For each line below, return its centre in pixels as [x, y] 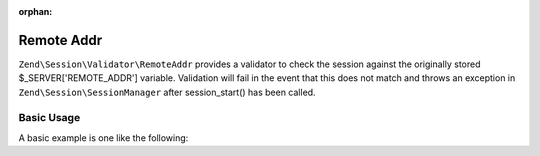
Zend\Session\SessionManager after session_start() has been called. [167, 92]
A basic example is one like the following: [103, 137]
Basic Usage [49, 118]
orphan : [35, 11]
